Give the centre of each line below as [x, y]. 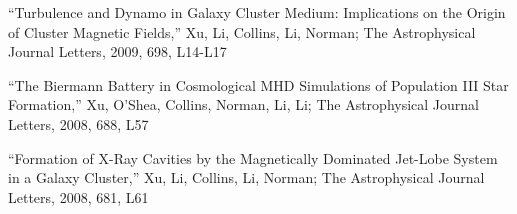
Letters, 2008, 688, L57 [78, 123]
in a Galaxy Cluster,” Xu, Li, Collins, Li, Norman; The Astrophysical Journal [246, 177]
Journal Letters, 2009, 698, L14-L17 [117, 51]
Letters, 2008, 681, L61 [78, 196]
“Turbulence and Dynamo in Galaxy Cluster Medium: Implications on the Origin [257, 12]
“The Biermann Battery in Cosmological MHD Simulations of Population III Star [258, 84]
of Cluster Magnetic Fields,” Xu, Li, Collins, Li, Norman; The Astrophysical [242, 31]
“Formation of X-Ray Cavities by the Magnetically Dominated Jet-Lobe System [253, 157]
